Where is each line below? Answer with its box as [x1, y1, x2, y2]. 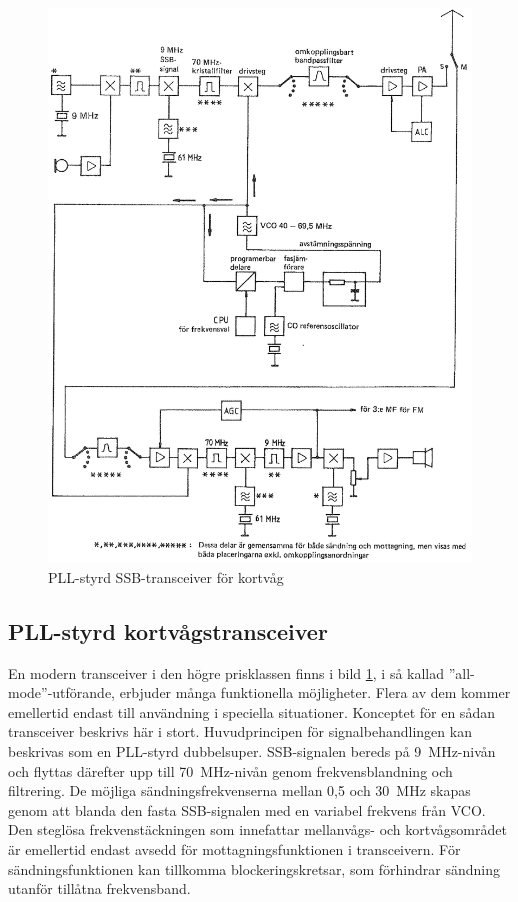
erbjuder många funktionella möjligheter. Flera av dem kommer [119, 682, 511, 703]
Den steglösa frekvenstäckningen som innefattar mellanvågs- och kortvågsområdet [8, 819, 507, 840]
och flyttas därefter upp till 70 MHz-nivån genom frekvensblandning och [8, 760, 453, 781]
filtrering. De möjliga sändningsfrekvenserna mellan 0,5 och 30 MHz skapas [8, 780, 471, 801]
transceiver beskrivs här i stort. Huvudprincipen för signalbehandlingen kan [8, 721, 472, 742]
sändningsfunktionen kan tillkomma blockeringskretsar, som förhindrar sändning [8, 858, 500, 879]
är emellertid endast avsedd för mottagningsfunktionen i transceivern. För [8, 838, 461, 859]
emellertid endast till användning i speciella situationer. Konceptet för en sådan [8, 701, 495, 722]
